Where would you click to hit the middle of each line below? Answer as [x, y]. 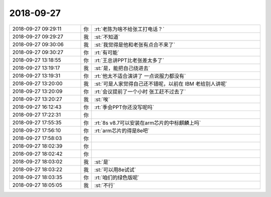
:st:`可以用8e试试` [115, 169]
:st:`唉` [102, 99]
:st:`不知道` [107, 36]
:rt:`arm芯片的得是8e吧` [122, 130]
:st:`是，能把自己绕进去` [122, 68]
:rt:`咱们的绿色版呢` [117, 177]
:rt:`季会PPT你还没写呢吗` [124, 107]
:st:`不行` [105, 185]
